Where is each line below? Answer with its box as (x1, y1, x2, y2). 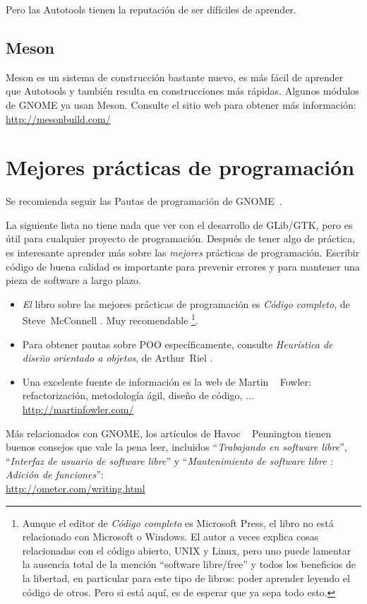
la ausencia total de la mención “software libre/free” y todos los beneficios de (22, 557, 356, 572)
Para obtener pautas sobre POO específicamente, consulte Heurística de (22, 336, 333, 351)
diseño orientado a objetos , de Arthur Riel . (22, 350, 213, 365)
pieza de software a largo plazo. (6, 273, 141, 288)
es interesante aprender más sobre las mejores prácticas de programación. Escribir (6, 245, 360, 260)
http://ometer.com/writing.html (6, 481, 145, 496)
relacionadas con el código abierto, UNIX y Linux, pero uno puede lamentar (22, 543, 351, 557)
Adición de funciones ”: (6, 467, 104, 482)
